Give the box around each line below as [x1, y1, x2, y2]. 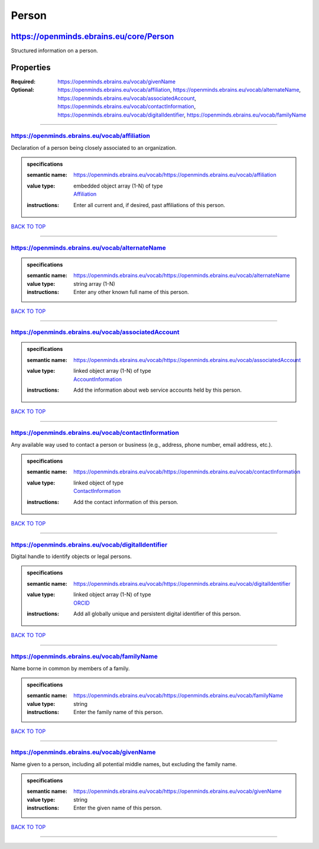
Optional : [11, 86, 35, 93]
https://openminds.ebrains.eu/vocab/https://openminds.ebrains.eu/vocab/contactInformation [73, 468, 301, 476]
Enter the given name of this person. [73, 805, 162, 812]
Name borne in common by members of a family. [11, 664, 130, 672]
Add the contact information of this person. [73, 498, 178, 505]
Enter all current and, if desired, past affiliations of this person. [73, 201, 226, 208]
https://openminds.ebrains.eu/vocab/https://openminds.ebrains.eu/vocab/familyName [73, 692, 284, 699]
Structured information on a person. [11, 47, 99, 54]
